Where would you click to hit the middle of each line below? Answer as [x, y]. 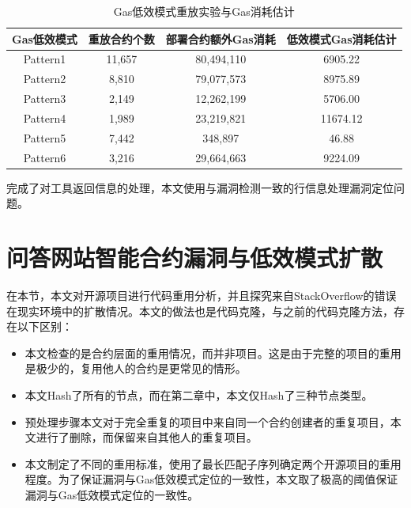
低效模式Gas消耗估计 [341, 38]
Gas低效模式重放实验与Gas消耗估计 [204, 11]
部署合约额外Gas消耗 [221, 38]
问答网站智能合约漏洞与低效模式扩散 [195, 258]
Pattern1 [45, 59]
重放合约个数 [121, 38]
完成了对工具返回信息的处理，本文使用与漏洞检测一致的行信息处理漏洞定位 [200, 187]
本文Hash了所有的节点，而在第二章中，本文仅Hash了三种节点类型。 [199, 395]
